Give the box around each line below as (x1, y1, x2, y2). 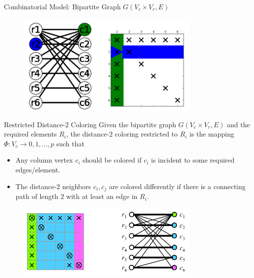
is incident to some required (151, 155, 235, 165)
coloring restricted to (114, 129, 178, 139)
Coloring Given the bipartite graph (71, 119, 176, 129)
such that (56, 138, 85, 148)
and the (226, 119, 250, 129)
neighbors (62, 181, 91, 191)
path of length (15, 191, 58, 201)
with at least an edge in (66, 191, 138, 201)
